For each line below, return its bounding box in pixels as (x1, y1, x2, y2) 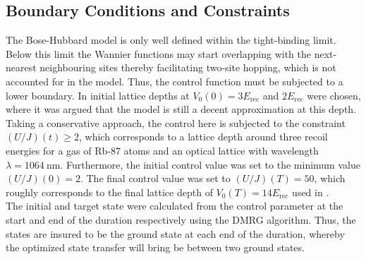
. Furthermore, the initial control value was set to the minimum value (60, 157, 360, 171)
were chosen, (307, 88, 361, 102)
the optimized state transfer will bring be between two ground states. (6, 240, 305, 255)
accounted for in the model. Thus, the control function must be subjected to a (6, 73, 343, 88)
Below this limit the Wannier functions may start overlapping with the (6, 46, 312, 61)
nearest (6, 60, 37, 75)
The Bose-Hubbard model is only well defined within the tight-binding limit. (6, 32, 336, 47)
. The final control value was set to (80, 171, 231, 186)
